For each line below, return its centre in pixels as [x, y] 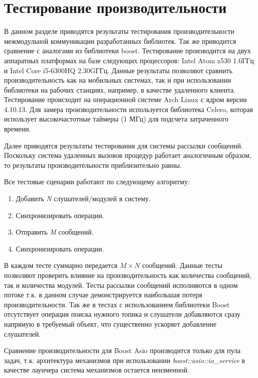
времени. [17, 129]
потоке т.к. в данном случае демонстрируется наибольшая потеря [103, 295]
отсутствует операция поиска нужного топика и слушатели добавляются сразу [122, 314]
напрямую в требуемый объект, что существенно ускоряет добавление [110, 323]
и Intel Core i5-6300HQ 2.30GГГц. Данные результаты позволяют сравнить [118, 70]
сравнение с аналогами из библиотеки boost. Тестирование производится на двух [128, 51]
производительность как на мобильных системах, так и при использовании [118, 80]
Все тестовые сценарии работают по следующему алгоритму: [97, 182]
